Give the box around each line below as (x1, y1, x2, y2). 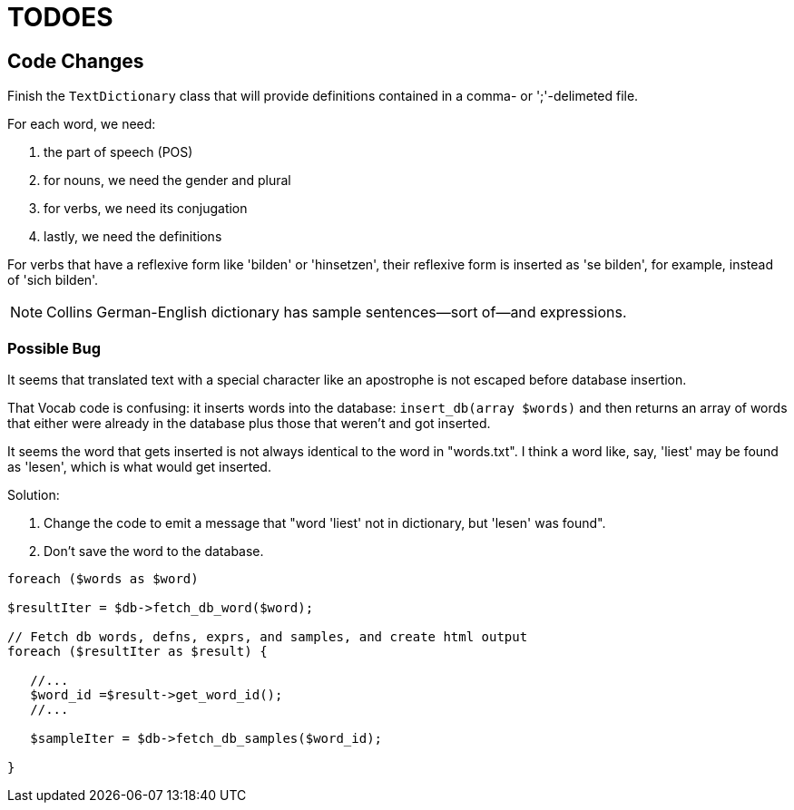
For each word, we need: (7, 116, 156, 132)
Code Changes (7, 49, 144, 73)
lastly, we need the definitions (44, 229, 222, 245)
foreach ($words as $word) (7, 571, 199, 586)
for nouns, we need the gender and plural (44, 172, 291, 189)
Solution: (7, 486, 60, 503)
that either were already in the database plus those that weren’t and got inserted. (7, 415, 491, 431)
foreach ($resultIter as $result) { (7, 643, 268, 659)
